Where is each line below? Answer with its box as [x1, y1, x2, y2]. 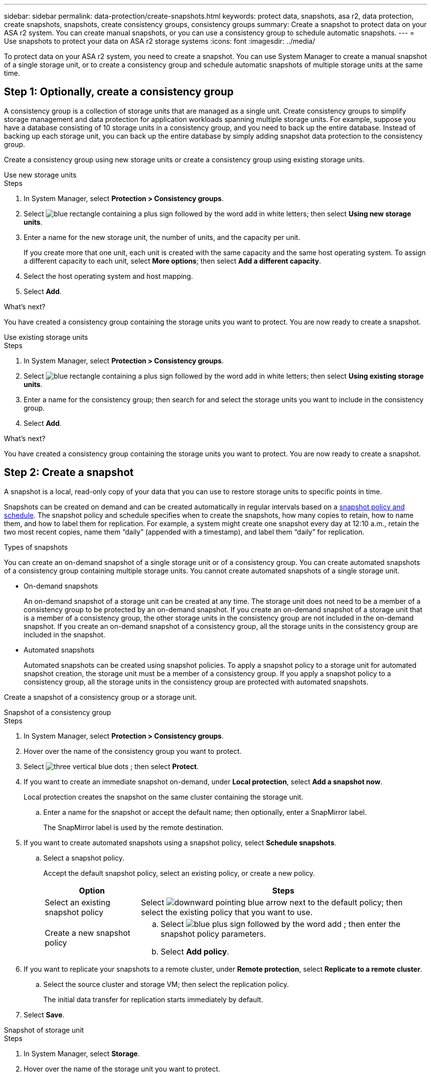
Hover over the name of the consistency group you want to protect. [24, 746, 242, 755]
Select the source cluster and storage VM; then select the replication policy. [43, 980, 289, 988]
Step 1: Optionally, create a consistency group [4, 86, 234, 98]
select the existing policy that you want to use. [141, 907, 313, 917]
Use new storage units [4, 170, 77, 179]
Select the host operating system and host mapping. [24, 271, 193, 280]
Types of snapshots [4, 542, 68, 551]
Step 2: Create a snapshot [4, 466, 134, 479]
